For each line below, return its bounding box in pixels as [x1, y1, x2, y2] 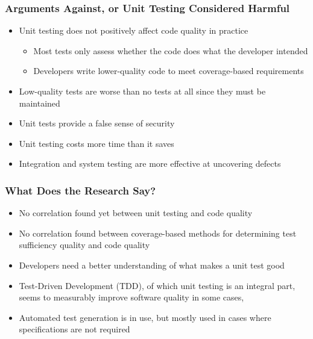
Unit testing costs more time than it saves [19, 137, 174, 149]
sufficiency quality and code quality [19, 238, 150, 251]
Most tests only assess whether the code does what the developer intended [33, 44, 308, 57]
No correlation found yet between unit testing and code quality [19, 207, 253, 219]
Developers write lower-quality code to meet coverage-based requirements [33, 64, 304, 77]
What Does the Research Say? [5, 182, 156, 197]
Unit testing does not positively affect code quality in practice [19, 24, 248, 37]
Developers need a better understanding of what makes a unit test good [19, 258, 285, 271]
